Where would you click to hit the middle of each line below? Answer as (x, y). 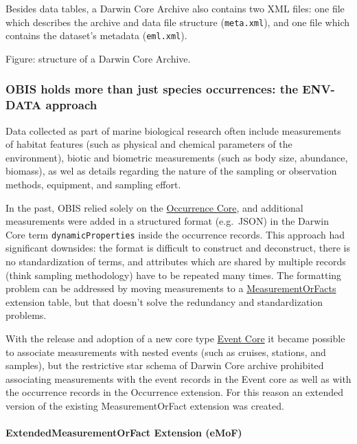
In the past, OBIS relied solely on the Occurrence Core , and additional (154, 207)
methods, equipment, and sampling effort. (93, 185)
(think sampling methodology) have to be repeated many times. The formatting (174, 275)
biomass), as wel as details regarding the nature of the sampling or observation (171, 171)
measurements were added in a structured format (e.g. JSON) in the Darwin (168, 221)
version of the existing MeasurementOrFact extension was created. (145, 405)
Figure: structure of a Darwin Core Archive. (98, 58)
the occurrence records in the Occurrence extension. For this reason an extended (174, 392)
